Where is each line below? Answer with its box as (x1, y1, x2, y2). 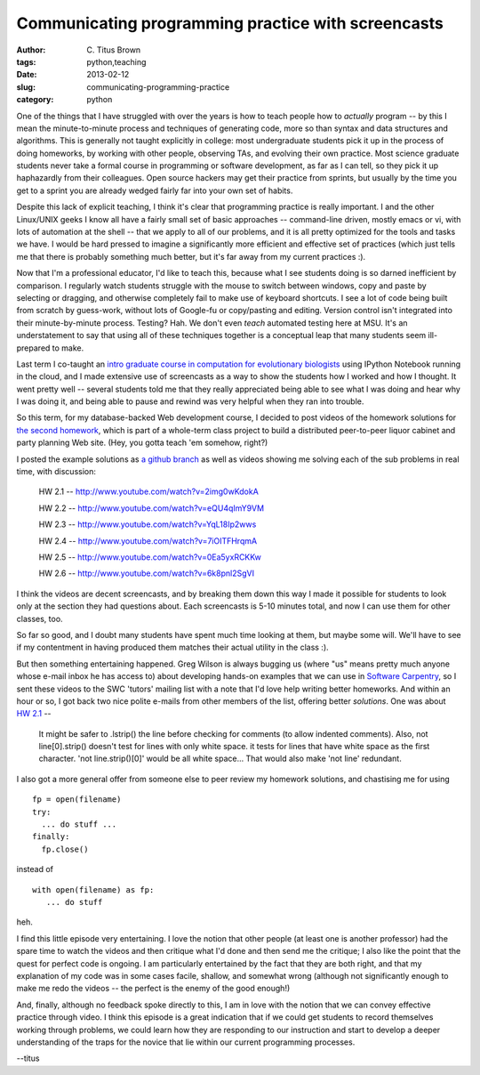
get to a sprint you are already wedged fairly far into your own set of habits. (16, 185, 293, 196)
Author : (16, 44, 46, 55)
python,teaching (86, 56, 147, 67)
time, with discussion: (16, 466, 97, 477)
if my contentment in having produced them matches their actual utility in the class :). (16, 642, 329, 653)
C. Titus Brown (86, 44, 141, 55)
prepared (16, 343, 51, 353)
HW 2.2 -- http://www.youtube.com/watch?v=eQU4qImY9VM (38, 503, 265, 513)
